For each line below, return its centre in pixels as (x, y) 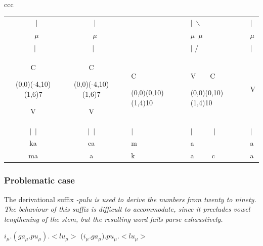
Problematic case (39, 180)
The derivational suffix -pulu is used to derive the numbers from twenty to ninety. (130, 199)
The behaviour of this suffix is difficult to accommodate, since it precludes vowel (127, 209)
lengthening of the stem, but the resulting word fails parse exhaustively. (114, 219)
